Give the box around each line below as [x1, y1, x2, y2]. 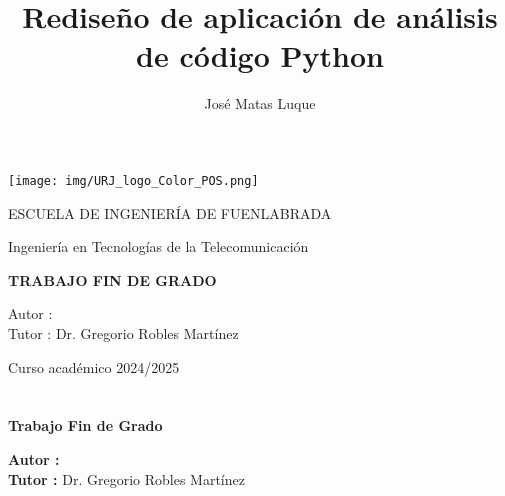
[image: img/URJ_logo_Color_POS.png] [8, 173, 259, 188]
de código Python [136, 35, 384, 76]
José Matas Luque [204, 93, 316, 114]
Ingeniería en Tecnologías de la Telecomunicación [8, 236, 309, 257]
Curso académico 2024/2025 [8, 356, 180, 377]
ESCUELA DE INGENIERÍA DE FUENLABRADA [8, 202, 332, 223]
